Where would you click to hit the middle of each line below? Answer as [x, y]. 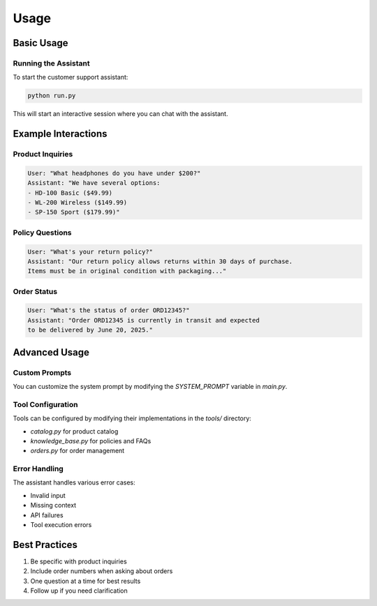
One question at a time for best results [86, 581]
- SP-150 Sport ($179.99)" [74, 212]
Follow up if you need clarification [79, 591]
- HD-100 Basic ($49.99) [70, 193]
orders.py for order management [77, 451]
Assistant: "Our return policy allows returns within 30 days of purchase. [160, 261]
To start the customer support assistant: [71, 77]
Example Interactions [60, 134]
